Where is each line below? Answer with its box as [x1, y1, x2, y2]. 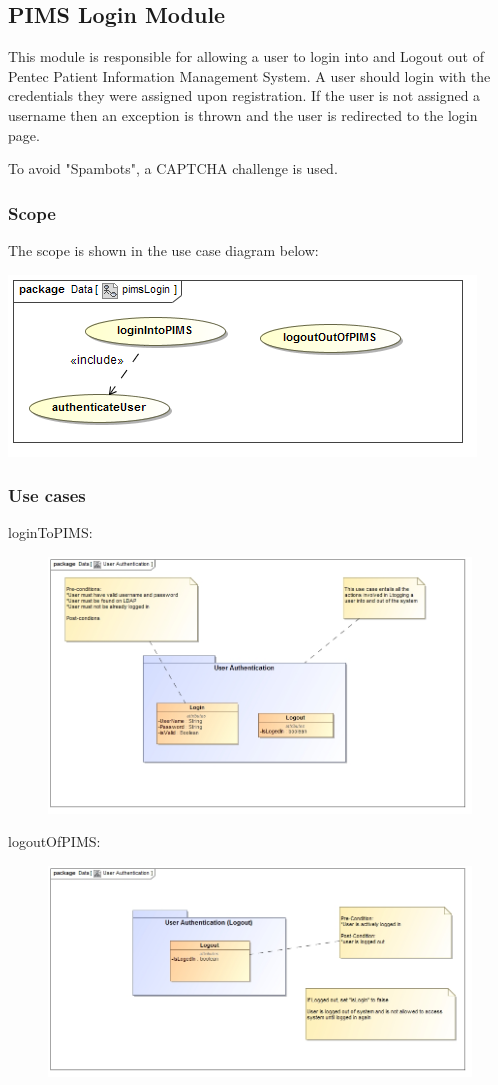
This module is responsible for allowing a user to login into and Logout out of [8, 46, 484, 67]
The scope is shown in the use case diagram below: [8, 239, 319, 260]
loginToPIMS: [8, 522, 93, 543]
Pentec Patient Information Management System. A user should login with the [8, 65, 491, 86]
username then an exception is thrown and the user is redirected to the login [8, 104, 478, 125]
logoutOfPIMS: [8, 831, 101, 852]
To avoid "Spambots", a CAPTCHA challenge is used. [8, 158, 338, 179]
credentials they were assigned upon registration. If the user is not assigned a [8, 85, 481, 106]
